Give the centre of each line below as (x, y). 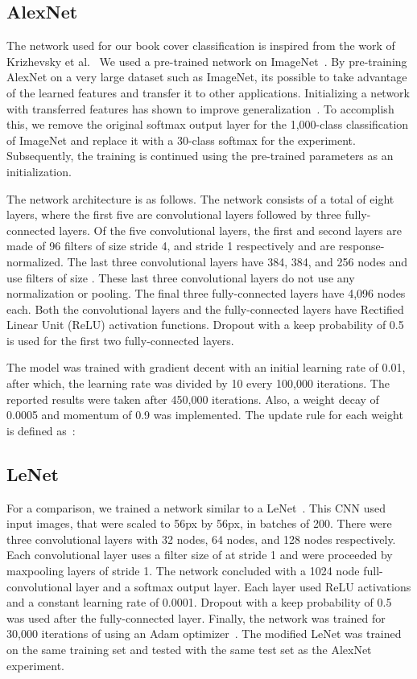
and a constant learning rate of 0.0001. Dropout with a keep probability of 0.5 (199, 602)
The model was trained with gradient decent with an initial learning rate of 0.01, (206, 367)
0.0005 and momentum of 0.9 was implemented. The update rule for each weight (205, 415)
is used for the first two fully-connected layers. (120, 340)
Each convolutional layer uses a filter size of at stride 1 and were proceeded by (200, 555)
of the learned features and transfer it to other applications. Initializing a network (208, 92)
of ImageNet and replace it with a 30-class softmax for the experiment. (181, 140)
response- (361, 246)
